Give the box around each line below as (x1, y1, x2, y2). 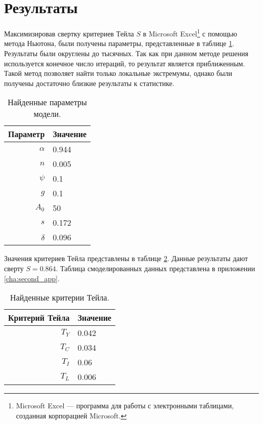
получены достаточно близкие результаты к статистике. (4, 77, 174, 88)
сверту (4, 263, 24, 273)
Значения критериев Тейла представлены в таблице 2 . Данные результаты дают (4, 253, 248, 264)
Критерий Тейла (8, 312, 70, 324)
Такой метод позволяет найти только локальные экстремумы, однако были (4, 68, 233, 78)
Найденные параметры (8, 96, 87, 108)
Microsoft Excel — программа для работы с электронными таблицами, (16, 400, 234, 411)
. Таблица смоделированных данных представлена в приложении (56, 263, 255, 273)
